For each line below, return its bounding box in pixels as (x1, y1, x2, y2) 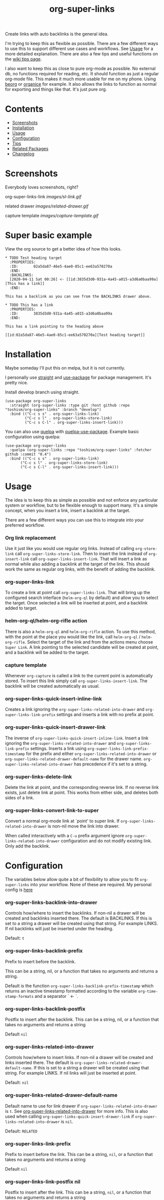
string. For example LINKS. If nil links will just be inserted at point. (5, 1070, 137, 1076)
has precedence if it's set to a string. (74, 761, 148, 767)
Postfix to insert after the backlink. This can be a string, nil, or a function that (5, 1016, 159, 1022)
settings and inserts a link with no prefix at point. (56, 712, 155, 717)
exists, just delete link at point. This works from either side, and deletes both (5, 789, 159, 795)
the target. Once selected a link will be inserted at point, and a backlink (5, 600, 148, 606)
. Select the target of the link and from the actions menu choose (24, 639, 153, 645)
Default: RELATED (5, 1128, 38, 1134)
